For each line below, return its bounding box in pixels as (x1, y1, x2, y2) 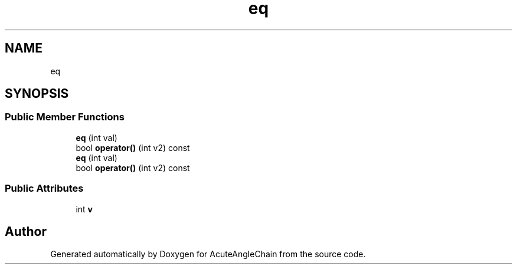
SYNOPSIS (5, 86, 69, 101)
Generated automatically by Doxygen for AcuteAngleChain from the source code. (50, 249, 366, 260)
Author (5, 224, 47, 239)
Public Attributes (5, 182, 84, 195)
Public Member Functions (5, 111, 125, 123)
